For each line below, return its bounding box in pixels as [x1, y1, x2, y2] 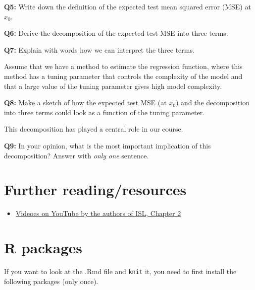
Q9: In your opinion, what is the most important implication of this [4, 140, 211, 150]
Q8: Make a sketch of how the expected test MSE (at [4, 97, 167, 108]
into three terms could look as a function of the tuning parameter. [4, 107, 205, 117]
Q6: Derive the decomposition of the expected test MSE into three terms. [4, 28, 228, 38]
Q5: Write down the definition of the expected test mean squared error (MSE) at [4, 1, 251, 11]
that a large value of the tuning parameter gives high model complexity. [4, 80, 222, 91]
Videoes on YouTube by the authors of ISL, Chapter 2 [15, 208, 181, 218]
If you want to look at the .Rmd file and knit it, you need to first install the [4, 266, 237, 276]
